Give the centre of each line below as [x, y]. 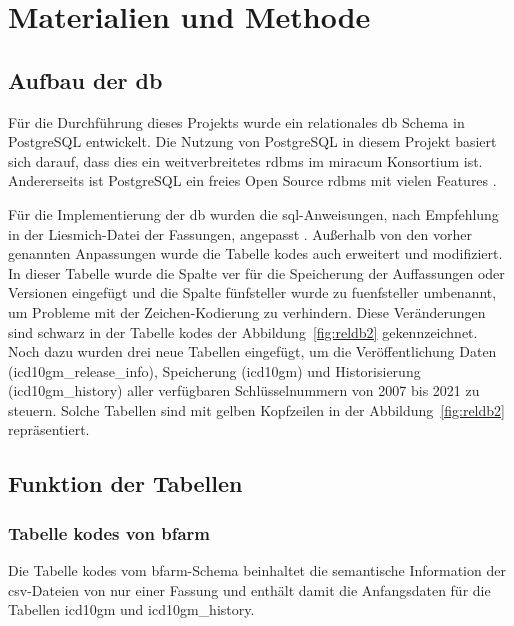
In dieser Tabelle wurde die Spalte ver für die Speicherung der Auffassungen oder [256, 272]
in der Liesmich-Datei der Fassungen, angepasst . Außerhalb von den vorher [240, 233]
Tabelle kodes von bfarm [109, 532]
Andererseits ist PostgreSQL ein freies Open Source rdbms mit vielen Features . [252, 180]
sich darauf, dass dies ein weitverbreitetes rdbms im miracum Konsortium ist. [245, 160]
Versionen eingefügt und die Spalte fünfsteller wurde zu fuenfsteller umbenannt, [252, 292]
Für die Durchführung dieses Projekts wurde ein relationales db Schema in [236, 121]
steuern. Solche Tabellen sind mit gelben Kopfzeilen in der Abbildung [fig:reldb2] [256, 409]
